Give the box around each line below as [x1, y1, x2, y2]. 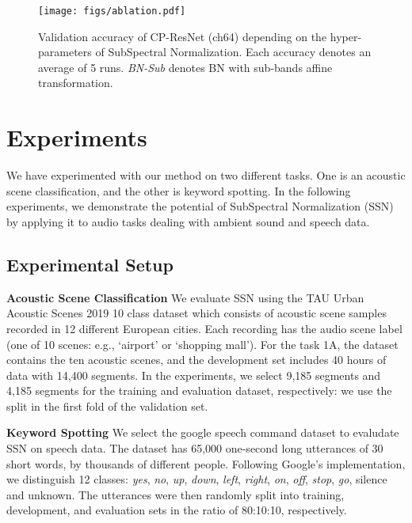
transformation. [38, 74, 113, 91]
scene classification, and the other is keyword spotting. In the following [6, 182, 351, 199]
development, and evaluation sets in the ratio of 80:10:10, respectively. [6, 502, 347, 518]
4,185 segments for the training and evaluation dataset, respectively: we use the [6, 382, 392, 399]
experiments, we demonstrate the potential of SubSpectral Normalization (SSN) [6, 198, 394, 214]
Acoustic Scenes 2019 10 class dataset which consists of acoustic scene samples [6, 305, 387, 321]
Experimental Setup [6, 252, 174, 276]
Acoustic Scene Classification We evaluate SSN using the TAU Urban [6, 289, 364, 305]
